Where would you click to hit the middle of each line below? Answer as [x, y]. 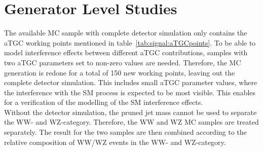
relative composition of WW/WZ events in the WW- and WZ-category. [115, 142]
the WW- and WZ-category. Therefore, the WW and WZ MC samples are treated [131, 122]
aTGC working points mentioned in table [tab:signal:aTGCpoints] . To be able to [130, 42]
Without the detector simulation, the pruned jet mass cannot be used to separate [130, 112]
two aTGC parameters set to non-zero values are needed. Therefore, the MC [123, 62]
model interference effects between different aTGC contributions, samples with [126, 52]
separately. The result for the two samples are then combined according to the [125, 132]
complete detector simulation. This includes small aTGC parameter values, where [131, 82]
